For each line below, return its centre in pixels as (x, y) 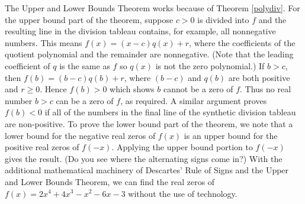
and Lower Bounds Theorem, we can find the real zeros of (110, 181)
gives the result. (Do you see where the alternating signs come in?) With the (144, 158)
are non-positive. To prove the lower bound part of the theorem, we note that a (149, 123)
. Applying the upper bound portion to (182, 147)
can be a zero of (85, 100)
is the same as (85, 65)
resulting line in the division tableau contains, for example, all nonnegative (140, 31)
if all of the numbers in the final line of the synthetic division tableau (170, 112)
